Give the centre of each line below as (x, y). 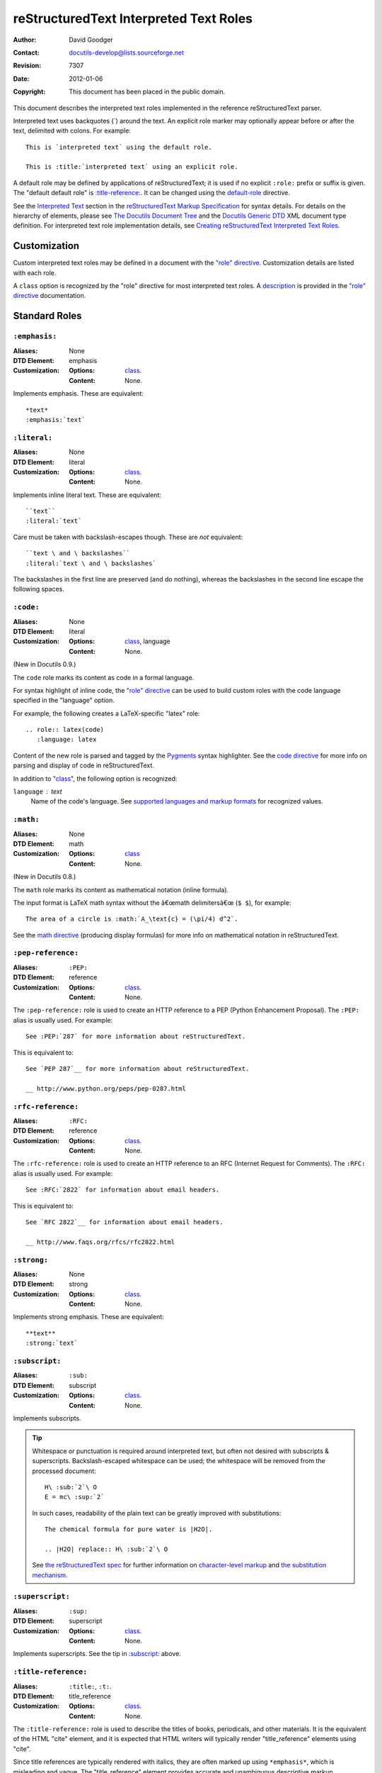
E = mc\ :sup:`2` (75, 1497)
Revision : (27, 66)
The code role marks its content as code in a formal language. (104, 677)
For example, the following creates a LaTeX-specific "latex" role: (106, 713)
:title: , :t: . (91, 1686)
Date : (21, 79)
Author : (25, 40)
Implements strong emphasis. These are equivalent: (88, 1317)
